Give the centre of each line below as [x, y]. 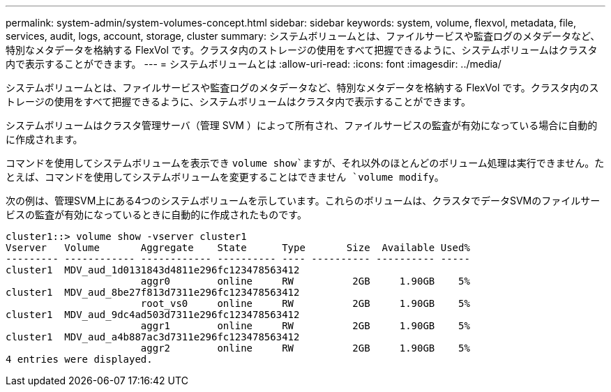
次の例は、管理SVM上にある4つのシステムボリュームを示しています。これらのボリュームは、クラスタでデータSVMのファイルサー [303, 201]
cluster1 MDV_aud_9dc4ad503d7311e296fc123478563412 [153, 315]
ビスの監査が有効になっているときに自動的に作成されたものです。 [156, 214]
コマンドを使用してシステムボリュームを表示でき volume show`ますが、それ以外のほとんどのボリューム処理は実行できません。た [305, 163]
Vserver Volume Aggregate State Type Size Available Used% [238, 248]
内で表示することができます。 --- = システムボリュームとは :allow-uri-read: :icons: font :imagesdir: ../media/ [254, 64]
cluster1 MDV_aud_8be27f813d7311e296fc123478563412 [153, 292]
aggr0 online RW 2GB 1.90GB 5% [305, 281]
